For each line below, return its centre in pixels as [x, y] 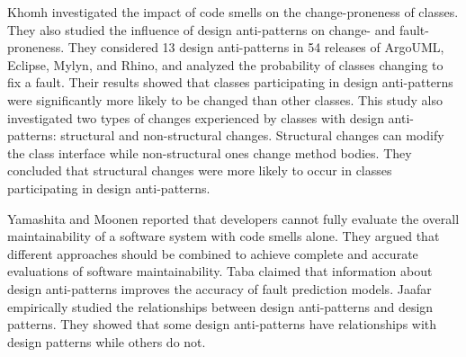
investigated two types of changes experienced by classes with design [196, 117]
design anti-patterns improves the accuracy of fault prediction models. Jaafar [220, 288]
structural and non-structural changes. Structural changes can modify [252, 135]
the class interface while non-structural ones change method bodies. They [210, 152]
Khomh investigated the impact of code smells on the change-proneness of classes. [233, 12]
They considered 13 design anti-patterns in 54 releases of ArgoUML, [256, 47]
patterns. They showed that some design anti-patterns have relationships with [222, 324]
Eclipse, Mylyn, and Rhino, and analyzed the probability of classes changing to [225, 64]
